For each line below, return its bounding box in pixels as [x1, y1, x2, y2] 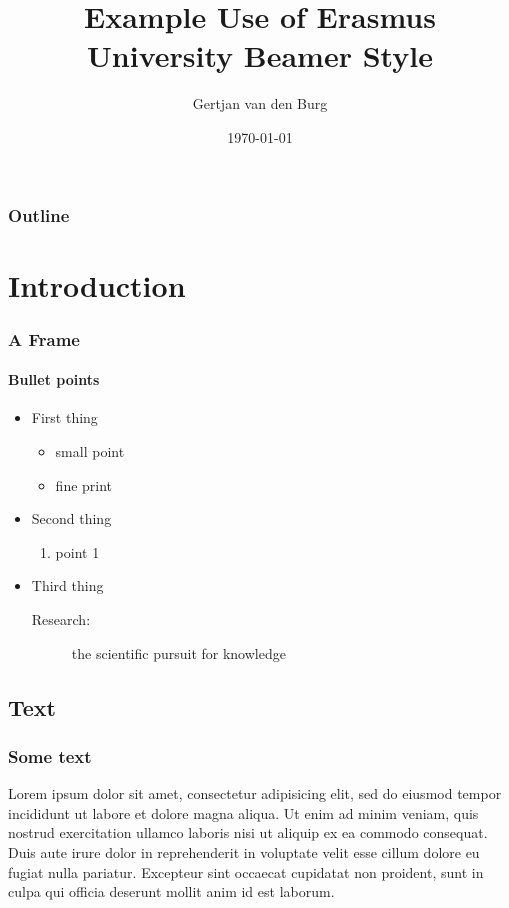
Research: [31, 609, 91, 629]
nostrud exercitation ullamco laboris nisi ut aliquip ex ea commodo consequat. [8, 822, 488, 843]
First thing [31, 407, 98, 428]
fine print [55, 474, 113, 495]
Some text [8, 743, 92, 768]
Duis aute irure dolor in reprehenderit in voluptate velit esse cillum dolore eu [8, 841, 480, 862]
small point [55, 441, 125, 462]
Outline [8, 202, 70, 227]
